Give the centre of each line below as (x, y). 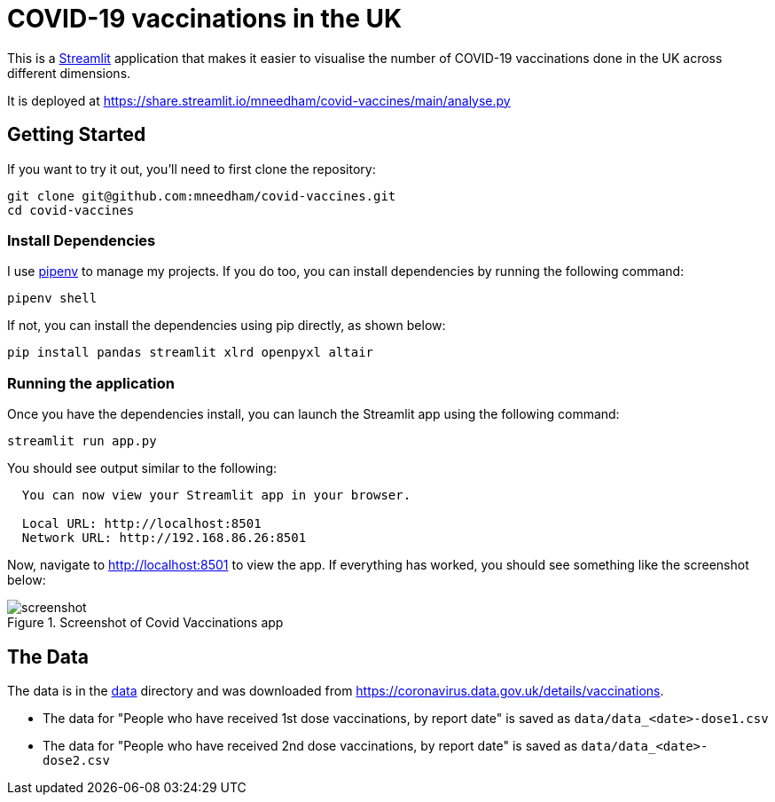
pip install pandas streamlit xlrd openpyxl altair (191, 353)
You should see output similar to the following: (142, 468)
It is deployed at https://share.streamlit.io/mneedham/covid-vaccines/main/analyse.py (259, 100)
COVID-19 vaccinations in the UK (205, 19)
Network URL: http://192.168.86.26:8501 (164, 538)
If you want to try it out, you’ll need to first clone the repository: (192, 169)
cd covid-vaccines (71, 210)
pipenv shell (52, 299)
